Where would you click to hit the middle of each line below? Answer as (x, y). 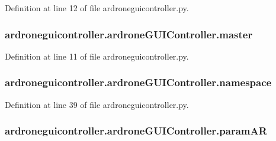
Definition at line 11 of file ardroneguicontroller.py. (97, 56)
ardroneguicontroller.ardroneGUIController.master (129, 34)
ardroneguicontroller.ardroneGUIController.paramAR (136, 131)
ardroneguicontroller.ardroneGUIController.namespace (138, 82)
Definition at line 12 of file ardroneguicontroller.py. (97, 8)
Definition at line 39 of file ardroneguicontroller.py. (97, 104)
